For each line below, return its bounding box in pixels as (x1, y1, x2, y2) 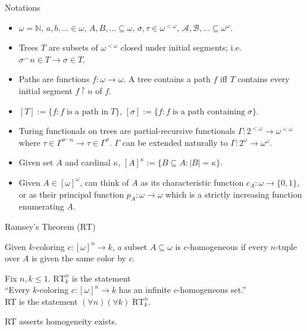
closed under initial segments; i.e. (120, 41, 242, 54)
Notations (5, 1, 40, 13)
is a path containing (172, 107, 245, 116)
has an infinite (118, 283, 171, 296)
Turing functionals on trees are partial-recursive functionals (18, 124, 236, 137)
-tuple (275, 240, 297, 252)
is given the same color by (32, 252, 126, 264)
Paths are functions (18, 73, 90, 85)
